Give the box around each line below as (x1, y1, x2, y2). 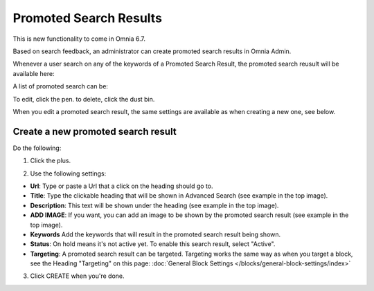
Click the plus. (30, 156, 71, 165)
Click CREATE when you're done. (30, 272, 125, 280)
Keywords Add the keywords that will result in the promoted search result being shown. (30, 230, 281, 238)
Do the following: (12, 144, 62, 152)
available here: (12, 69, 55, 77)
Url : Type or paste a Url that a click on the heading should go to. (30, 182, 214, 190)
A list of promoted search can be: (12, 82, 109, 91)
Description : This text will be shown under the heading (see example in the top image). (30, 201, 279, 209)
